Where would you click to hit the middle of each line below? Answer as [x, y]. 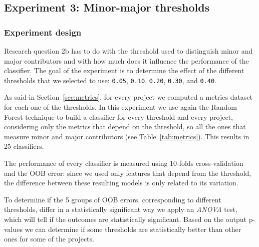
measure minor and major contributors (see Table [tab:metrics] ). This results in [127, 136]
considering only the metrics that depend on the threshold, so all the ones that [125, 127]
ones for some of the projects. [49, 239]
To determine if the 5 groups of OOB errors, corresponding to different [113, 199]
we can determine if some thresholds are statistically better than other [133, 229]
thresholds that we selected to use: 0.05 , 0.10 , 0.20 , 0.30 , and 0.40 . [110, 80]
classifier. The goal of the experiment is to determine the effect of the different [124, 70]
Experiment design [43, 32]
